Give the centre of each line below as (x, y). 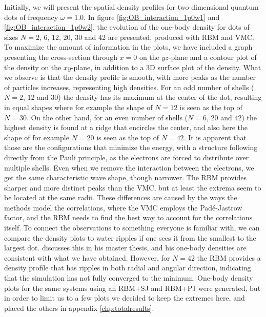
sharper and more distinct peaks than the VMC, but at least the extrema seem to (133, 187)
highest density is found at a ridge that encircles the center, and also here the (126, 127)
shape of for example (37, 137)
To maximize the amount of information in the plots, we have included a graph (128, 47)
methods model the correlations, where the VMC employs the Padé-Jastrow (123, 207)
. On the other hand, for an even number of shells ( (107, 117)
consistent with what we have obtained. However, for (87, 257)
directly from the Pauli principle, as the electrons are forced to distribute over (127, 157)
